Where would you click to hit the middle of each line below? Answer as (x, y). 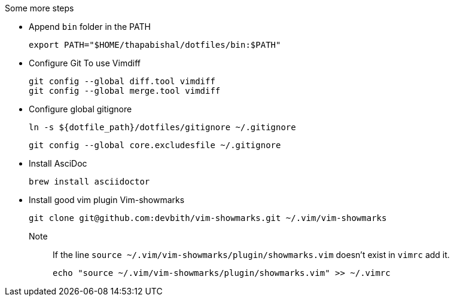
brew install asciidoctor (89, 182)
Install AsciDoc (58, 163)
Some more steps (39, 8)
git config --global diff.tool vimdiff (122, 81)
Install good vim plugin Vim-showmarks (107, 200)
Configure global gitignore (80, 109)
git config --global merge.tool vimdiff (125, 91)
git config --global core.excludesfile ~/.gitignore (155, 145)
